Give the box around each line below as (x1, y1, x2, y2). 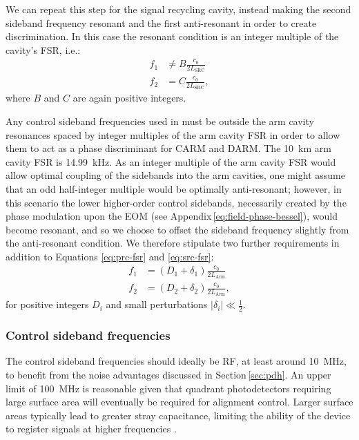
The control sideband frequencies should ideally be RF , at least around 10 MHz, (6, 354, 347, 368)
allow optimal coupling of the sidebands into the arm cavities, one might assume (6, 168, 345, 182)
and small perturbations (106, 297, 208, 312)
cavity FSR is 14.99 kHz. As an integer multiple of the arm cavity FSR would (6, 154, 336, 169)
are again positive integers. (72, 90, 186, 105)
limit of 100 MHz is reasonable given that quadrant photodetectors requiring (6, 381, 331, 395)
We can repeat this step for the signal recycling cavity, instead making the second (6, 2, 351, 16)
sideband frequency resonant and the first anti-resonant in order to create (6, 15, 317, 30)
